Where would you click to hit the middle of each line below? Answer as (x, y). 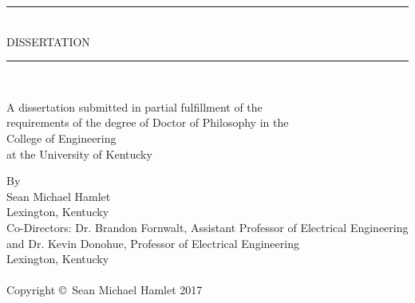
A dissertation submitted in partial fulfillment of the (134, 106)
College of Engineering (61, 138)
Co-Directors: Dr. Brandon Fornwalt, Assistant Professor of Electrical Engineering (207, 227)
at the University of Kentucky (79, 153)
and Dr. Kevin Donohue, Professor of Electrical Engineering (153, 243)
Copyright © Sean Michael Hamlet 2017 (105, 290)
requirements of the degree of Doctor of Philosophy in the (148, 122)
